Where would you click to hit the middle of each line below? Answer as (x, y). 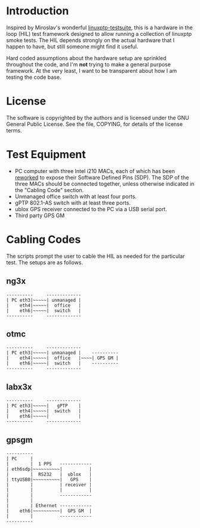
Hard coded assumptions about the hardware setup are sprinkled (86, 58)
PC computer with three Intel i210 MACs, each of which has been (95, 171)
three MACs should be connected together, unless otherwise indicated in (104, 184)
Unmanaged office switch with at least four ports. (76, 196)
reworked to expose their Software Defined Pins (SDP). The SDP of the (102, 177)
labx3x (19, 387)
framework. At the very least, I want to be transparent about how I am (92, 70)
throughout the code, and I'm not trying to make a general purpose (89, 64)
